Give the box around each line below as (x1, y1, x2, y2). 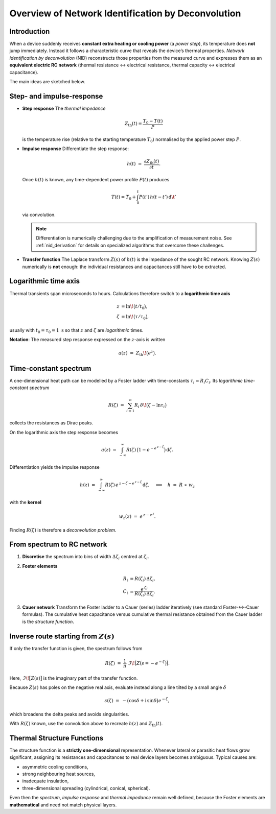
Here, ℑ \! (9, 675, 30, 681)
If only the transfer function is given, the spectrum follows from (9, 645, 143, 651)
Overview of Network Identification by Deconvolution (9, 8, 241, 19)
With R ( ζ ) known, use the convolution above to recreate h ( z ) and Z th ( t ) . (9, 720, 163, 728)
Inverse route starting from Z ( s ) (9, 632, 115, 640)
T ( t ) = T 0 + (111, 194, 136, 201)
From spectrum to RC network (9, 540, 107, 549)
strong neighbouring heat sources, (22, 771, 96, 777)
